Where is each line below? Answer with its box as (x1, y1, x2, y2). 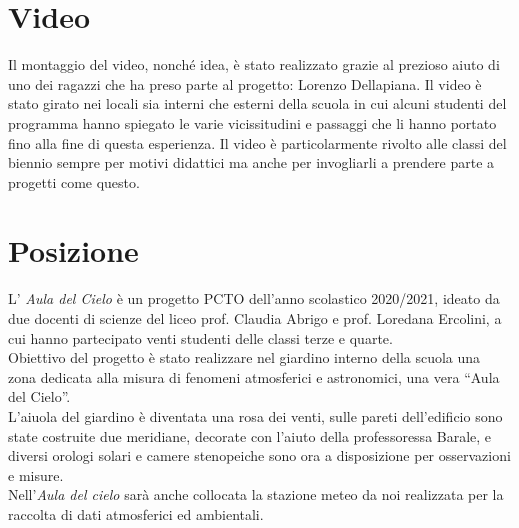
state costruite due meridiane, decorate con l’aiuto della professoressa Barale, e (8, 425, 492, 446)
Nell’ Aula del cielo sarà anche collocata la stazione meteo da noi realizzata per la (8, 484, 504, 505)
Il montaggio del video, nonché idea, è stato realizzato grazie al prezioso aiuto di (8, 54, 500, 75)
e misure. (8, 464, 64, 485)
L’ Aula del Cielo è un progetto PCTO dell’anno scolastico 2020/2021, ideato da (8, 288, 500, 309)
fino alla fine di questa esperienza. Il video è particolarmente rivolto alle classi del (8, 132, 507, 153)
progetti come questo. (8, 171, 140, 192)
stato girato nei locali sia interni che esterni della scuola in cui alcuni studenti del (8, 93, 507, 114)
